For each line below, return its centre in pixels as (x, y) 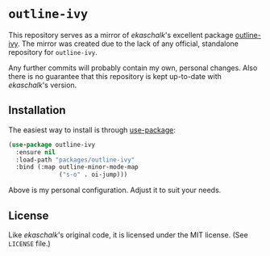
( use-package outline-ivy (52, 145)
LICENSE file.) (29, 243)
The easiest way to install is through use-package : (92, 130)
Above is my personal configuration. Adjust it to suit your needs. (115, 190)
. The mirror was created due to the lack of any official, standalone (128, 44)
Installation (37, 110)
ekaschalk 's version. (43, 85)
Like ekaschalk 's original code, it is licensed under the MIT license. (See (128, 235)
